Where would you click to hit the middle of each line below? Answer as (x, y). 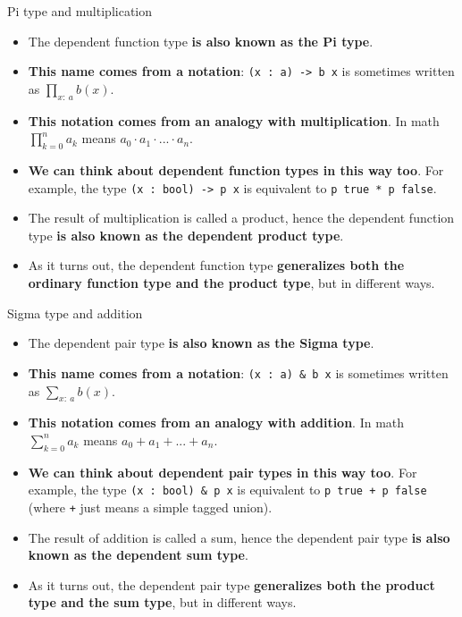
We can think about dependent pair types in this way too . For (223, 472)
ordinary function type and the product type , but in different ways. (231, 283)
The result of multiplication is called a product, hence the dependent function (241, 218)
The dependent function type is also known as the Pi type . (201, 41)
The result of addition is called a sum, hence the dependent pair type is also (239, 537)
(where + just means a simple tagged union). (150, 507)
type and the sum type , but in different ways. (162, 602)
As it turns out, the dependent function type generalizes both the (216, 265)
